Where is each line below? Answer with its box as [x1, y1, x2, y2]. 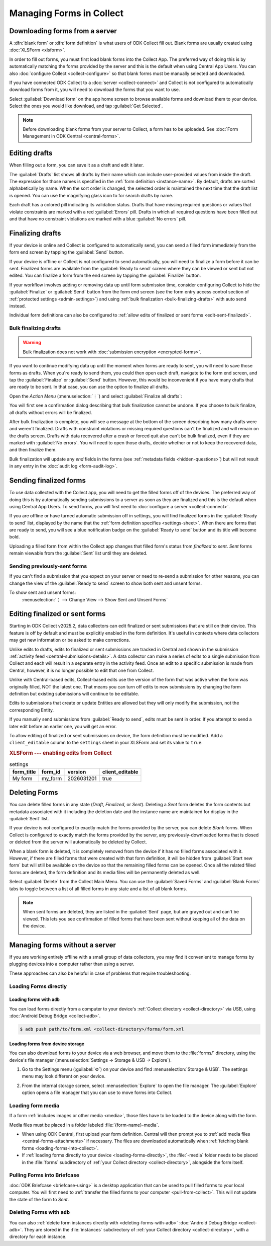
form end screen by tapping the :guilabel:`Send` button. [9, 249, 124, 255]
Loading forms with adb [9, 996, 60, 1002]
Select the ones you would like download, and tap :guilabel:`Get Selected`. [9, 103, 163, 109]
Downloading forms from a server [9, 27, 117, 35]
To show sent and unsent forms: [9, 589, 76, 596]
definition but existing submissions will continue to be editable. [9, 691, 140, 696]
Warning [23, 340, 41, 346]
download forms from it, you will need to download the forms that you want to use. [9, 87, 180, 93]
